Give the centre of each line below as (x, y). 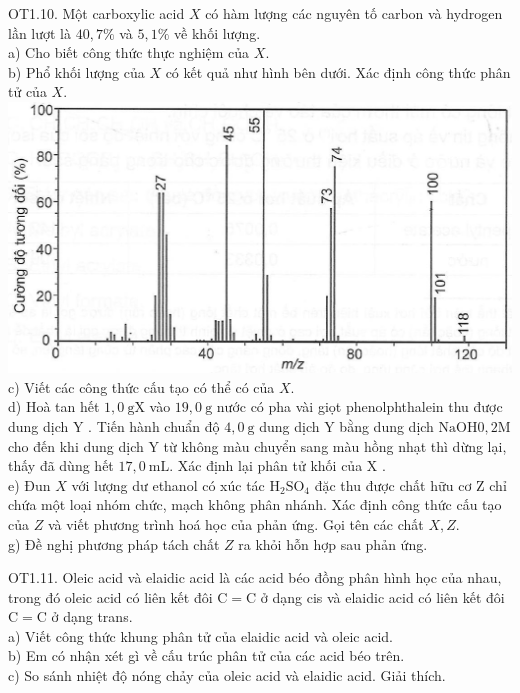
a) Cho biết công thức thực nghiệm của (129, 52)
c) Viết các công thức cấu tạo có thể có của (141, 386)
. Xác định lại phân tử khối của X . (277, 465)
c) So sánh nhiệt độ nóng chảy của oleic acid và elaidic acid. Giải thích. (227, 675)
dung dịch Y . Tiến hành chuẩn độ (114, 425)
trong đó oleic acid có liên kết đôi (110, 596)
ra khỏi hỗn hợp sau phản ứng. (333, 543)
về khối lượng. (217, 32)
